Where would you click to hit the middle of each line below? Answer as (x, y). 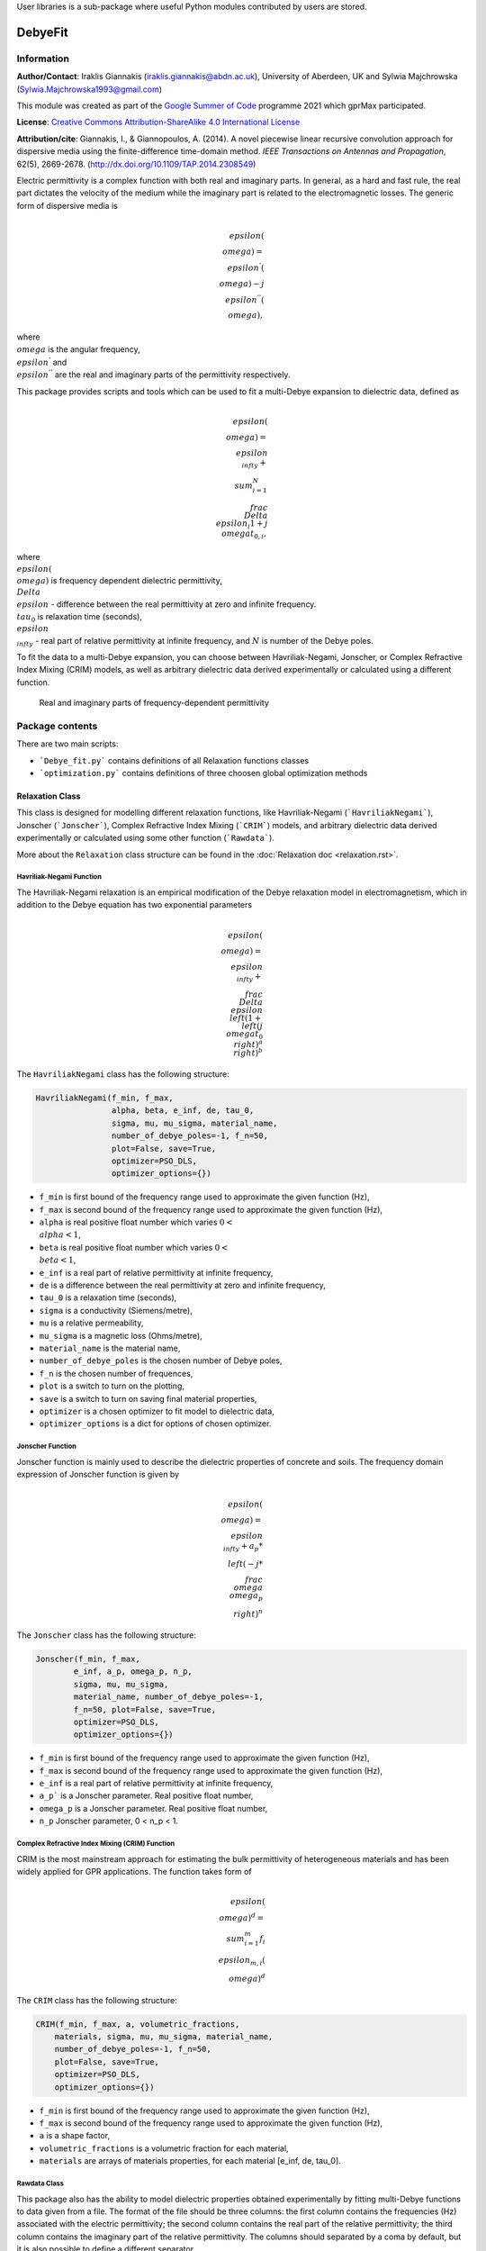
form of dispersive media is (67, 205)
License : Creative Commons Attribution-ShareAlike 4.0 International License (158, 122)
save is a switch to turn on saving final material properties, (148, 1398)
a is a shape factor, (75, 2136)
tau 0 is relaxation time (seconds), (80, 618)
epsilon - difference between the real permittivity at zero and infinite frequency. (166, 604)
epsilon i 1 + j (242, 524)
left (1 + (246, 1018)
